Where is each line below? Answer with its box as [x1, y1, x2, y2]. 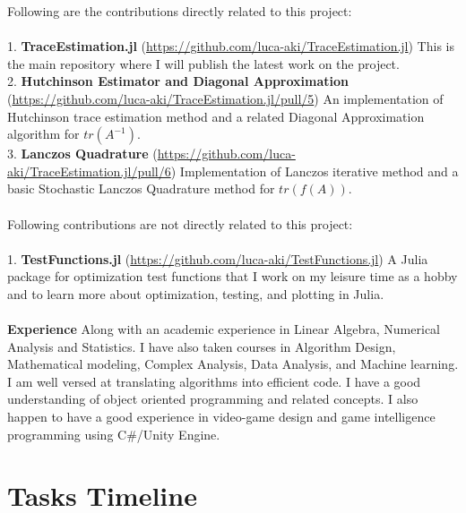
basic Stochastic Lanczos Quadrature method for [7, 179, 275, 198]
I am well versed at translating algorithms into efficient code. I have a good [7, 372, 421, 390]
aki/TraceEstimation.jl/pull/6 [7, 161, 171, 180]
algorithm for [7, 124, 80, 143]
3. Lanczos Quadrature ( [7, 144, 158, 163]
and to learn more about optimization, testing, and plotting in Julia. [7, 284, 384, 303]
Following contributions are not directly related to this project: [7, 214, 353, 233]
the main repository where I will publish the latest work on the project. [7, 54, 400, 73]
